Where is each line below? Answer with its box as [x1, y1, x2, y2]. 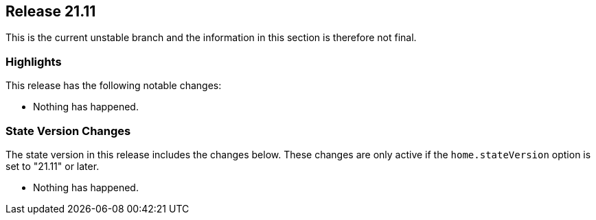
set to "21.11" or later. [5, 160, 100, 172]
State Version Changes [5, 123, 131, 138]
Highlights [5, 54, 62, 69]
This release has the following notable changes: [5, 80, 222, 92]
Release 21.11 [5, 3, 96, 20]
